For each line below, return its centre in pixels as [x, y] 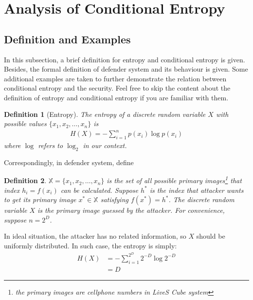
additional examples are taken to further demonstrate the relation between [115, 78]
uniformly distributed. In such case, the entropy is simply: [90, 246]
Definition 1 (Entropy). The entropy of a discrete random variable [105, 114]
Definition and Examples [67, 39]
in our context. [105, 145]
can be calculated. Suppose [99, 190]
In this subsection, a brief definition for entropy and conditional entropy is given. [125, 59]
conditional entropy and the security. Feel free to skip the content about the [117, 88]
